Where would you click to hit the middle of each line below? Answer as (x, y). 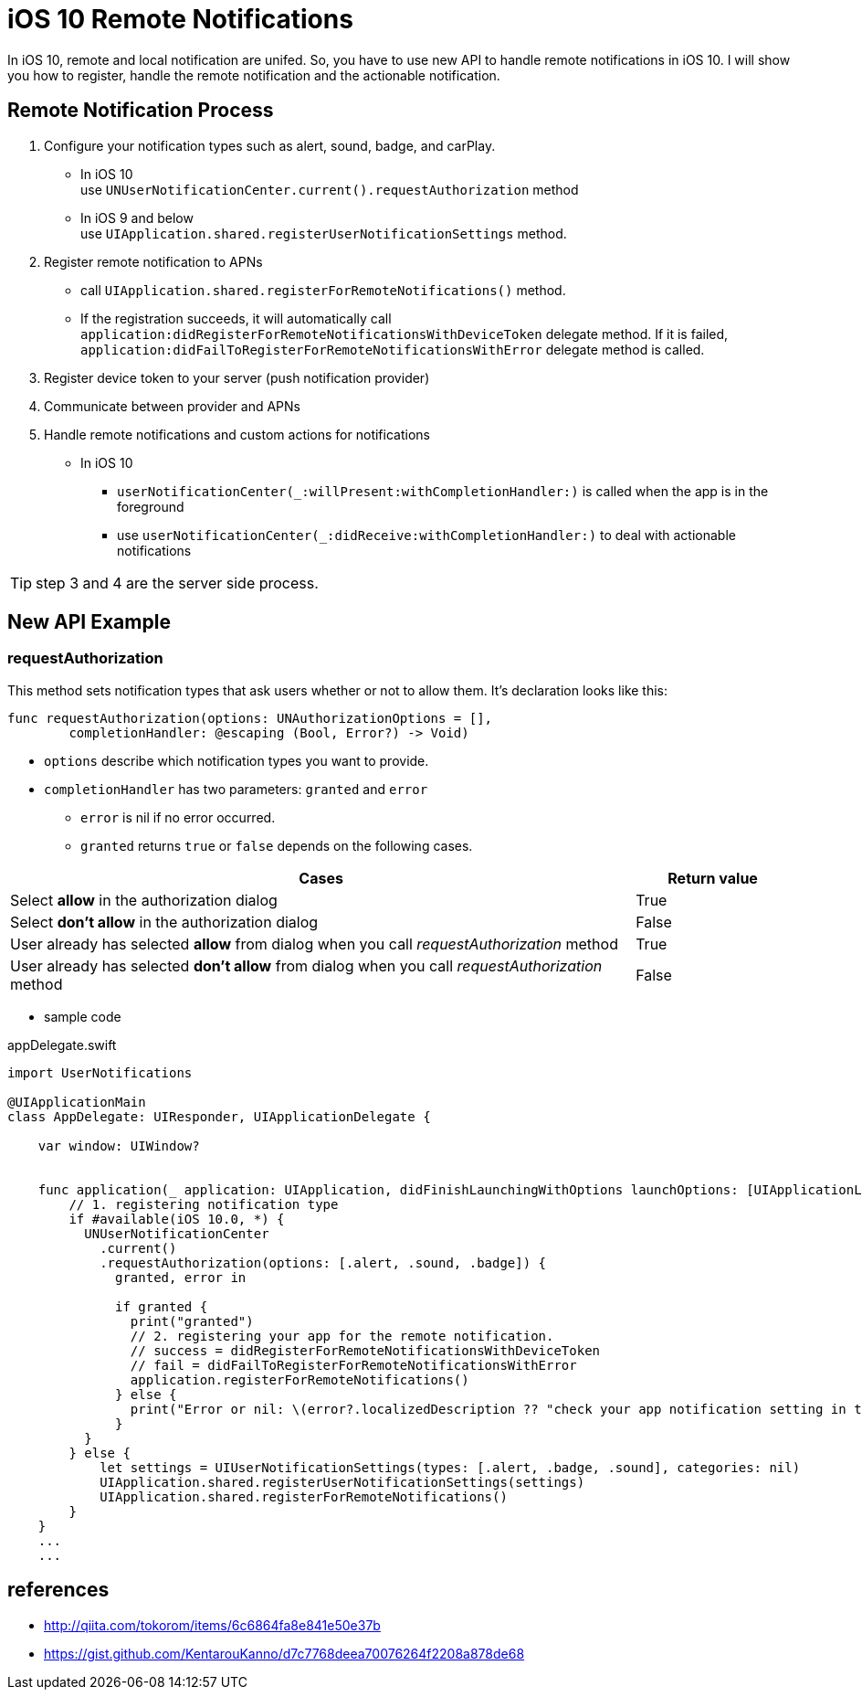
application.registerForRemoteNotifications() (300, 1379)
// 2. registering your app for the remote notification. (342, 1336)
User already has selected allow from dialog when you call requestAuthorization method (314, 944)
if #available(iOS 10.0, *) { (177, 1219)
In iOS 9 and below (137, 217)
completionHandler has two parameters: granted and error (236, 789)
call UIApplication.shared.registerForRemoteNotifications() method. (323, 290)
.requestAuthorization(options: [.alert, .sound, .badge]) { (323, 1262)
